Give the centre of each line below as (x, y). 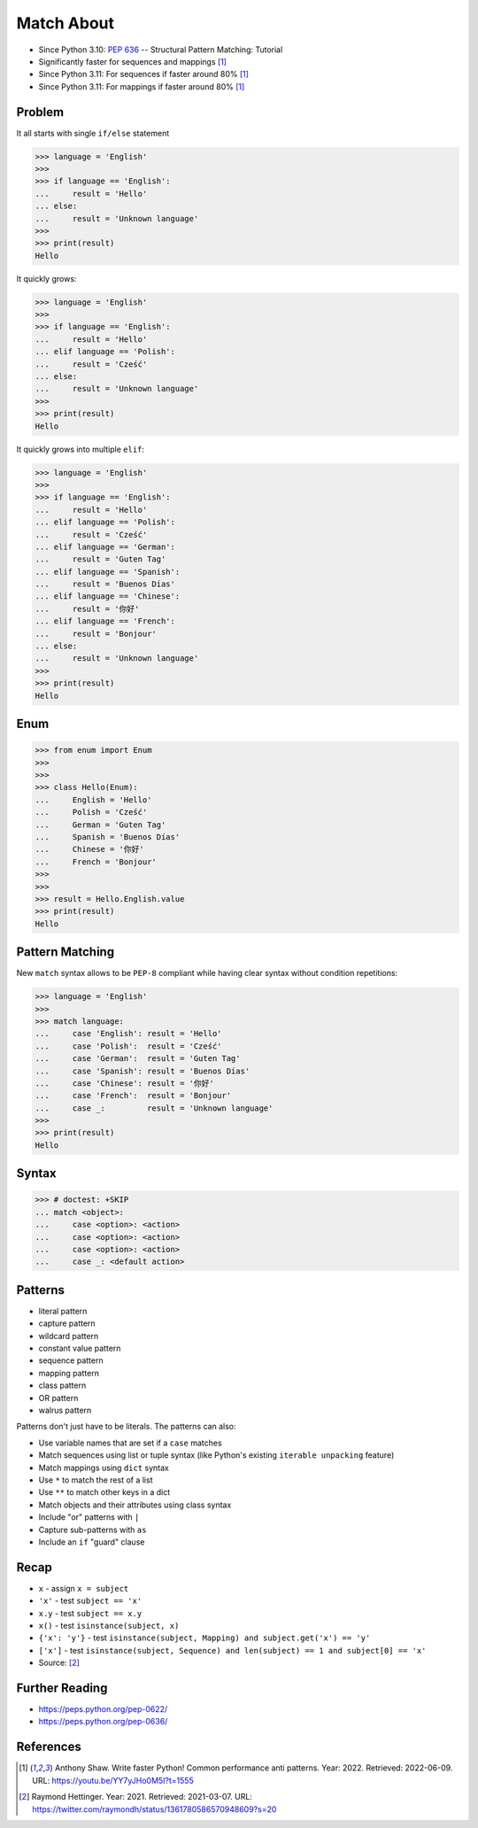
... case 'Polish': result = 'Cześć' (128, 1046)
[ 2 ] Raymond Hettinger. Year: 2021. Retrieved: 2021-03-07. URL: (135, 1797)
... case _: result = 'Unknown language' (154, 1108)
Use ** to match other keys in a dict (104, 1492)
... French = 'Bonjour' (96, 862)
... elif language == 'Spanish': (108, 572)
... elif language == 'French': (105, 621)
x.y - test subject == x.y (90, 1613)
